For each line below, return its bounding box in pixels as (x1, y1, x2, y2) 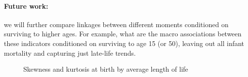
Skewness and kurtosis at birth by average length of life (23, 64, 188, 74)
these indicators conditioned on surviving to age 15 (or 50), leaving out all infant (4, 38, 245, 48)
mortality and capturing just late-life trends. (4, 47, 136, 58)
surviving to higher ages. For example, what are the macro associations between (4, 29, 242, 39)
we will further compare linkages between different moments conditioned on (4, 19, 229, 29)
